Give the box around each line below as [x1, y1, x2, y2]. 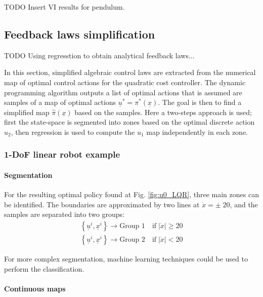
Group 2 [119, 236, 145, 244]
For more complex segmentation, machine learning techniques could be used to [4, 253, 248, 264]
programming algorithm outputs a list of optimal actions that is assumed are [4, 87, 242, 97]
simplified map [4, 106, 50, 117]
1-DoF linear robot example [4, 148, 120, 161]
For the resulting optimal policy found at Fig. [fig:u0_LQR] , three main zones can [4, 189, 259, 200]
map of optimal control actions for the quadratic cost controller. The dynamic [4, 77, 246, 87]
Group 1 [119, 222, 145, 230]
